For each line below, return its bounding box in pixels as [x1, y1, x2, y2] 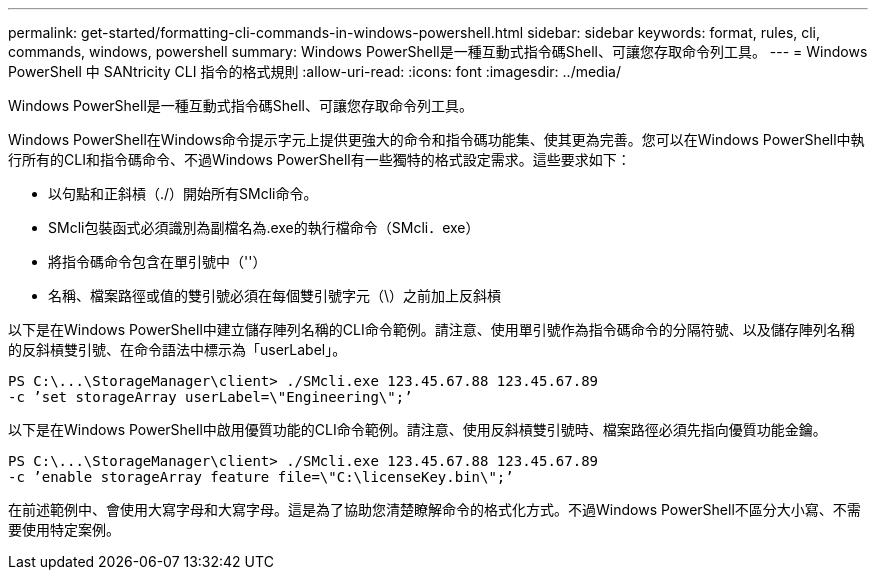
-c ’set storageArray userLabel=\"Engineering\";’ [8, 389, 413, 405]
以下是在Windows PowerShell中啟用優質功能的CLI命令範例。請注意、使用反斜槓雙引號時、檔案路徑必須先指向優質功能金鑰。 [8, 421, 827, 438]
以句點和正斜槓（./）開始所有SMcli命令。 [48, 185, 318, 202]
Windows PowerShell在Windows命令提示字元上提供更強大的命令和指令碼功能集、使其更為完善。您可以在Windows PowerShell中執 [8, 131, 865, 148]
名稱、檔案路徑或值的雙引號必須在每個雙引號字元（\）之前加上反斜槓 [48, 287, 502, 304]
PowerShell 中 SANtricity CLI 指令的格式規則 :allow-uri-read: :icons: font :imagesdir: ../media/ [8, 63, 621, 80]
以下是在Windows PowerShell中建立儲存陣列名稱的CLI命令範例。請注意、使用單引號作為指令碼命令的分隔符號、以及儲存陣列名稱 [8, 321, 855, 338]
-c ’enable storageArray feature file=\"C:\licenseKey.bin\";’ [8, 469, 514, 485]
